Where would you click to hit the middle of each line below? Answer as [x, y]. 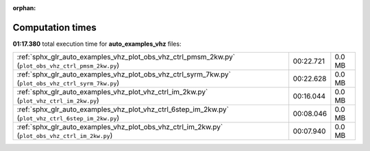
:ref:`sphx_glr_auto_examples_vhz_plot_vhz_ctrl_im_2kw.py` [112, 92]
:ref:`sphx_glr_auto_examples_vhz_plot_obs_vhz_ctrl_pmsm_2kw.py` [126, 57]
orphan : [24, 8]
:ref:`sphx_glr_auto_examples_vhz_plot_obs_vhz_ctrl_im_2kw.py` [120, 127]
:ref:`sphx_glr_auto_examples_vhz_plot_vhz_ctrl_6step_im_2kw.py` [123, 109]
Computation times [54, 27]
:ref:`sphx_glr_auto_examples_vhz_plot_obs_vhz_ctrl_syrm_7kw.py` [124, 74]
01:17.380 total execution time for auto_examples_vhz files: [97, 44]
